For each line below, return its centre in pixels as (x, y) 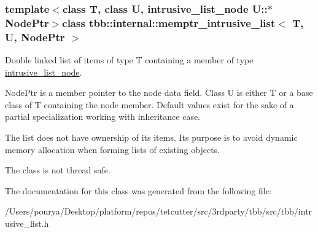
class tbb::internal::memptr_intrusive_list (169, 22)
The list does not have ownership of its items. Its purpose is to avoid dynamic (151, 137)
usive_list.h (27, 223)
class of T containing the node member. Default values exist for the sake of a (149, 104)
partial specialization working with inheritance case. (103, 116)
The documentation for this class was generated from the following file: (138, 190)
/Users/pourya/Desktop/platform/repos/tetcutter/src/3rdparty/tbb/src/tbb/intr (159, 211)
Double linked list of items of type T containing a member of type (129, 60)
